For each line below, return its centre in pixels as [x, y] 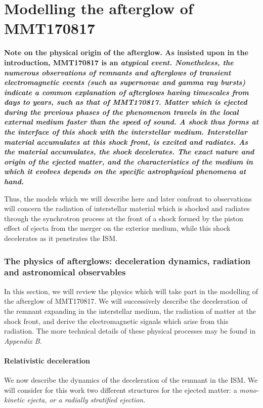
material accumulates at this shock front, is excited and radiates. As [126, 141]
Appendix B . [23, 340]
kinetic [14, 400]
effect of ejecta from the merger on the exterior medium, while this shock [117, 228]
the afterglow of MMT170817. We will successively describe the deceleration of [126, 301]
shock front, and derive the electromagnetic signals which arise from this [116, 321]
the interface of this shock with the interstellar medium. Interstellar [126, 132]
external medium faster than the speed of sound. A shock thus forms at [131, 122]
